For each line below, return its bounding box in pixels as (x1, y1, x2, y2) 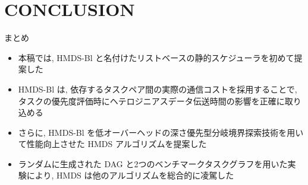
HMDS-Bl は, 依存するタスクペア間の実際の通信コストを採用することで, (18, 82, 297, 95)
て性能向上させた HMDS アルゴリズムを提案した (18, 138, 207, 150)
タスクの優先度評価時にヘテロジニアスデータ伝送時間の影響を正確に (18, 94, 285, 107)
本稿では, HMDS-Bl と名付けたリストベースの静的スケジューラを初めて (18, 51, 294, 63)
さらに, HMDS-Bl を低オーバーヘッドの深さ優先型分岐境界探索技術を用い (18, 126, 304, 138)
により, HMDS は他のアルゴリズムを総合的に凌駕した (26, 169, 234, 181)
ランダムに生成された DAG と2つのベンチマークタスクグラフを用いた (18, 157, 288, 170)
